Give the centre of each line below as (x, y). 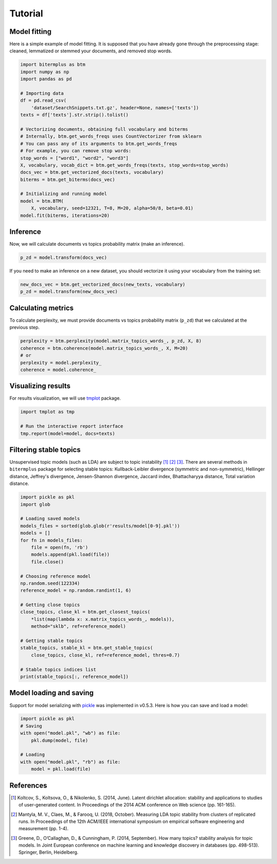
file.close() (47, 562)
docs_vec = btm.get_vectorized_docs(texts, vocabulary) (92, 172)
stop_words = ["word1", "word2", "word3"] (74, 158)
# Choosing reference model (55, 576)
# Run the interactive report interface (72, 426)
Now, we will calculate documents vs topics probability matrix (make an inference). (97, 244)
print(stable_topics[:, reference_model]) (74, 676)
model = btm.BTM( (42, 201)
